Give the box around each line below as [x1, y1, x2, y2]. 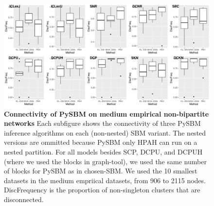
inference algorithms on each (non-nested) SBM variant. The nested [4, 127, 206, 137]
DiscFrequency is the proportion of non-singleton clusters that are [4, 185, 200, 195]
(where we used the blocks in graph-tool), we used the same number [4, 156, 207, 166]
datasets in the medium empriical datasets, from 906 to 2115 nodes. [4, 175, 206, 185]
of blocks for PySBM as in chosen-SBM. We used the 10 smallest [4, 166, 197, 176]
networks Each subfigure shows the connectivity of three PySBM [4, 118, 201, 128]
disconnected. [4, 194, 44, 204]
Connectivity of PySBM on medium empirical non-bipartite [4, 108, 209, 119]
